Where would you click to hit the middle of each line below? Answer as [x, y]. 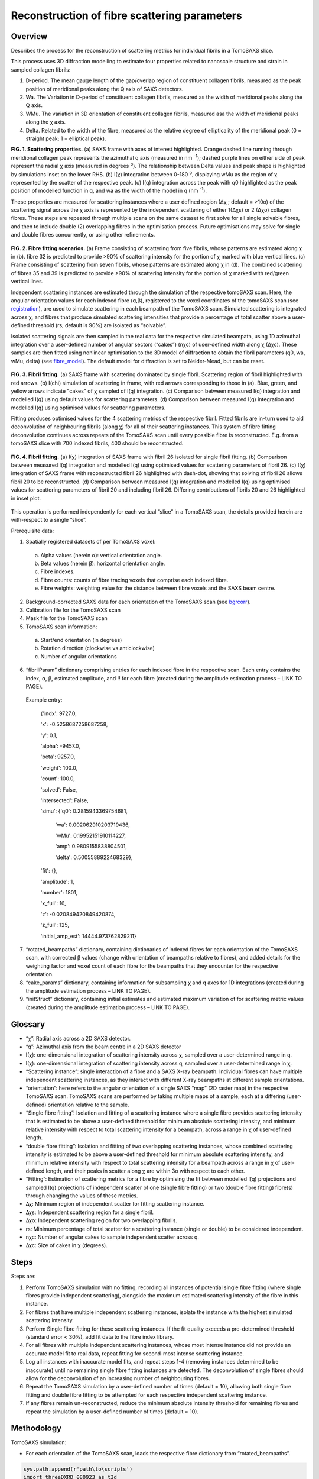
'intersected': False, [64, 800]
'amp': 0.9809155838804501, [91, 847]
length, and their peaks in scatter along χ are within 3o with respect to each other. [145, 1171]
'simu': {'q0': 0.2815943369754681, [84, 811]
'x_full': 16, [53, 903]
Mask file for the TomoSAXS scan [66, 618]
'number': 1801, [59, 893]
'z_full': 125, [55, 925]
